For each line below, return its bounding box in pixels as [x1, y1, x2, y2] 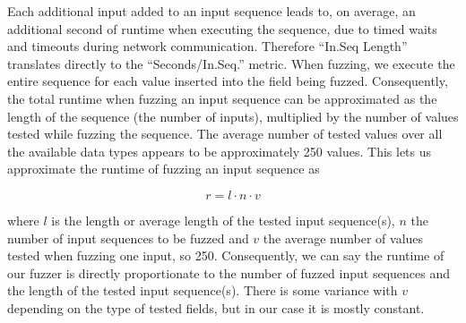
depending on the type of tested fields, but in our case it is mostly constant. [7, 298, 425, 317]
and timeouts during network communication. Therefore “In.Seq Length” [7, 37, 408, 55]
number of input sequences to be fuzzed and [7, 228, 249, 247]
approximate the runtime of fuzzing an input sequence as [7, 159, 320, 178]
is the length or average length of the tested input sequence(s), [51, 210, 395, 229]
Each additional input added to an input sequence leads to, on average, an [7, 2, 416, 20]
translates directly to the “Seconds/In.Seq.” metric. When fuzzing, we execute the [7, 54, 455, 72]
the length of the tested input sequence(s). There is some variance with [7, 281, 398, 300]
